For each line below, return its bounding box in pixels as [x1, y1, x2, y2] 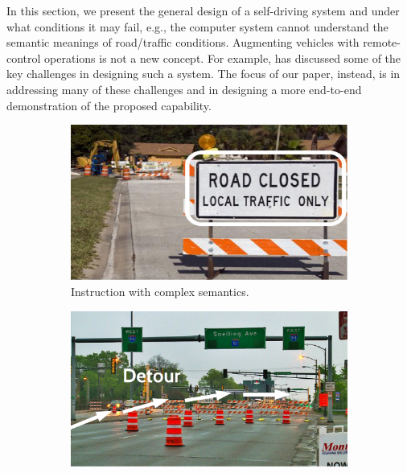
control [6, 49, 41, 66]
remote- [363, 34, 401, 51]
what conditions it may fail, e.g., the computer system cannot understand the [6, 18, 388, 35]
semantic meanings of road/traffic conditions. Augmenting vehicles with [6, 34, 360, 51]
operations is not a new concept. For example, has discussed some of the [44, 49, 401, 66]
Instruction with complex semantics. [71, 282, 249, 299]
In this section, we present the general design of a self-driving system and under [6, 2, 400, 19]
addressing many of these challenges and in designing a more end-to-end [6, 80, 362, 97]
